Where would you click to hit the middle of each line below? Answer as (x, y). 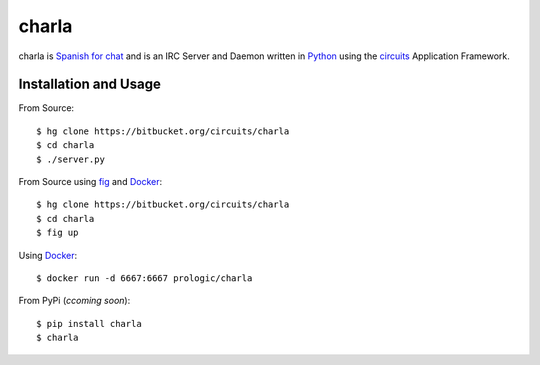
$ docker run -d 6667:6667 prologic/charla (144, 278)
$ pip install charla (89, 323)
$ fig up (57, 233)
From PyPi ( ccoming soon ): (74, 301)
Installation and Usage (90, 84)
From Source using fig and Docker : (90, 182)
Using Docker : (48, 255)
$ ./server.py (70, 159)
